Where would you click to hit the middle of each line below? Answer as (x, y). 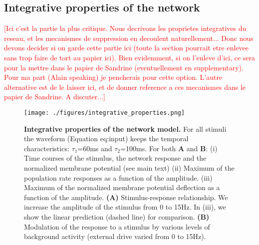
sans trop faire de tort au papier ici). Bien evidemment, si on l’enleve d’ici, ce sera (130, 57)
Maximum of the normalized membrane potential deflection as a (122, 187)
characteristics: (47, 148)
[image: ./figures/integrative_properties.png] (105, 113)
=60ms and (95, 148)
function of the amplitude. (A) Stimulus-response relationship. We (126, 197)
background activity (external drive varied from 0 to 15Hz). (115, 236)
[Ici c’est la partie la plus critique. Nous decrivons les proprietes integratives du (125, 28)
